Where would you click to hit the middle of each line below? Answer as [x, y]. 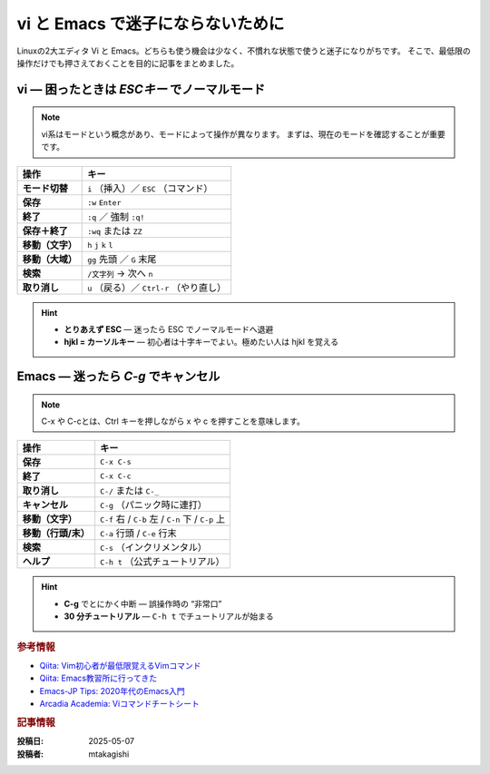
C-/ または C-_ [130, 491]
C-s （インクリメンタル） [154, 547]
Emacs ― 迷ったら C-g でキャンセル [118, 377]
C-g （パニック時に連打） [154, 505]
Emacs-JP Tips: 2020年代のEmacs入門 [112, 691]
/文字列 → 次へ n [120, 273]
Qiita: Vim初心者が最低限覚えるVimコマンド [120, 665]
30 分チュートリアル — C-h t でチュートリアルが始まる [169, 616]
